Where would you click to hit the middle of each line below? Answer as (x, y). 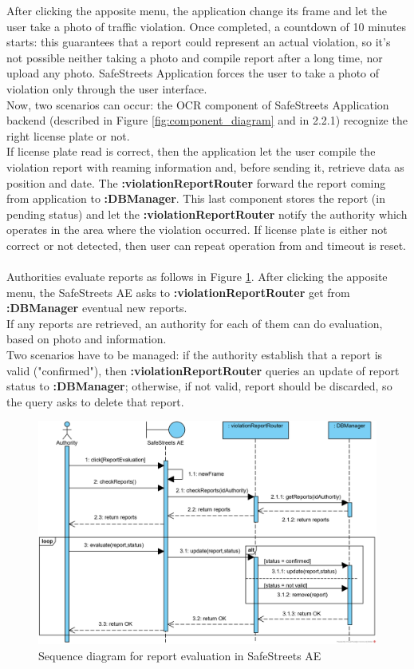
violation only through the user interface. (107, 88)
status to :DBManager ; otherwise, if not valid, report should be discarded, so (199, 386)
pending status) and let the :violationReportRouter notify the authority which (207, 214)
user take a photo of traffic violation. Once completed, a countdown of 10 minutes (207, 26)
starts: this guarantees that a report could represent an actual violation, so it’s (199, 42)
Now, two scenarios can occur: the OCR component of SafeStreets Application (198, 104)
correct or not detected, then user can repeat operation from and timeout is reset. (207, 245)
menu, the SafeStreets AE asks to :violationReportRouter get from (178, 292)
